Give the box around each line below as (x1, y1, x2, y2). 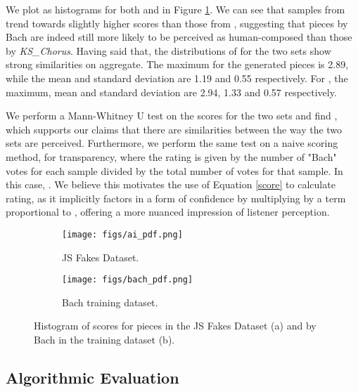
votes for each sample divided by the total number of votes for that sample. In (6, 163, 343, 178)
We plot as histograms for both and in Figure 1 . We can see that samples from (6, 2, 345, 16)
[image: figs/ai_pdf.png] (62, 229, 183, 240)
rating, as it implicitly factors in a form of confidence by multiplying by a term (6, 190, 346, 205)
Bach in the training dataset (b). (34, 332, 175, 346)
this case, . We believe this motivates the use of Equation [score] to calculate (6, 177, 335, 192)
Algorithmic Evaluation (6, 366, 179, 388)
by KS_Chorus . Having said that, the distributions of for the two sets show (6, 43, 331, 58)
